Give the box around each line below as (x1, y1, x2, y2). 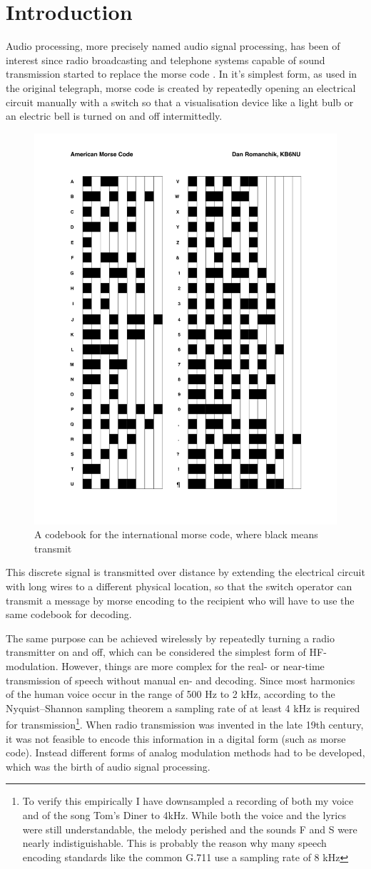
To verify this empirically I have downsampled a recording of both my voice (22, 793, 354, 808)
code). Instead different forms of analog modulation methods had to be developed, (6, 745, 365, 760)
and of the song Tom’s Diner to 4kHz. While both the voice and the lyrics (22, 807, 346, 822)
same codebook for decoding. (6, 607, 132, 622)
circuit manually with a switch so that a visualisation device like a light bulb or (6, 94, 354, 109)
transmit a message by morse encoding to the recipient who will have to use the (6, 592, 355, 607)
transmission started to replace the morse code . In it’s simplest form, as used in (6, 66, 357, 81)
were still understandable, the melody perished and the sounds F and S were (22, 821, 357, 836)
